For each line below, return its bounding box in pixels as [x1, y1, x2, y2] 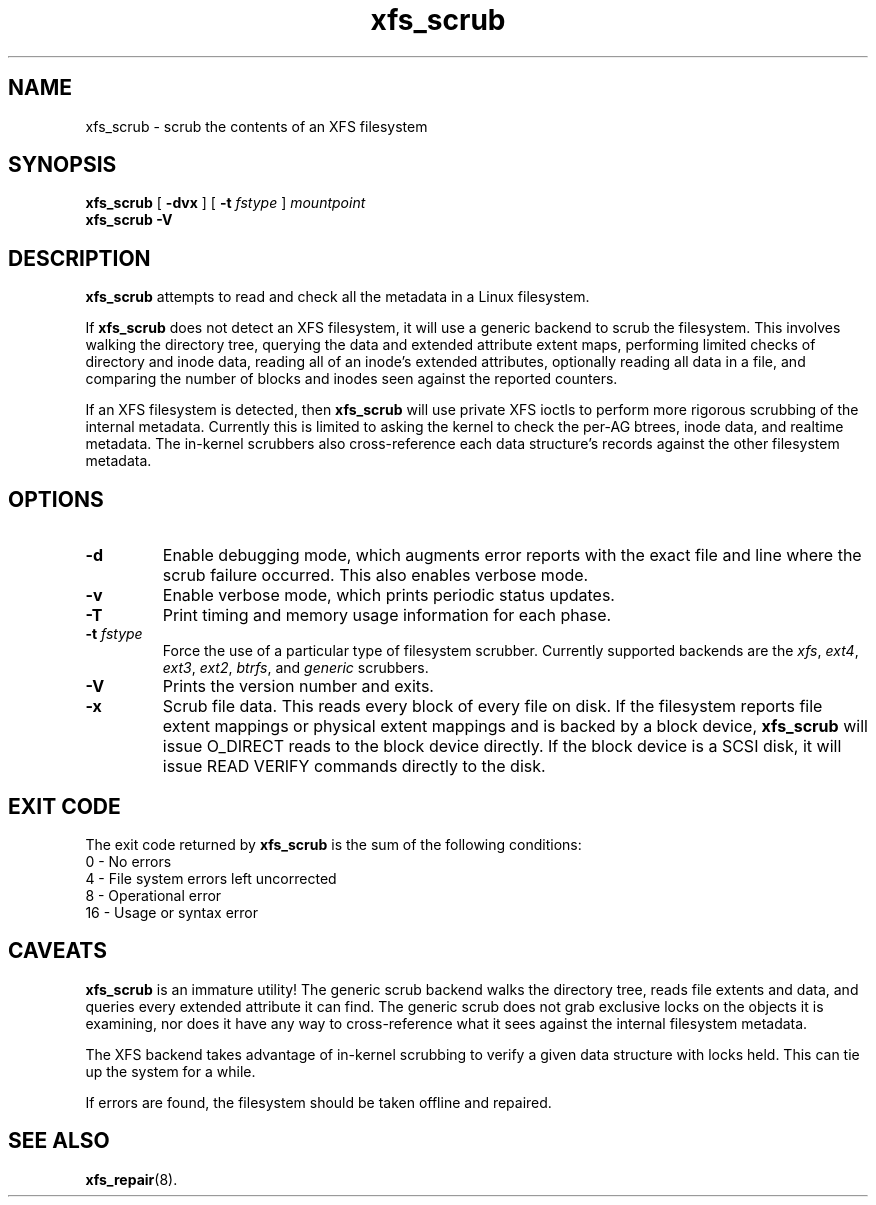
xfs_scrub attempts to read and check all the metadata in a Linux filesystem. [85, 288, 590, 306]
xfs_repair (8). [85, 1170, 178, 1188]
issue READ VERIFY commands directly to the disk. [162, 756, 546, 777]
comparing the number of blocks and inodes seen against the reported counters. [85, 370, 618, 388]
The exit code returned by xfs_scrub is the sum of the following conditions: [85, 835, 582, 853]
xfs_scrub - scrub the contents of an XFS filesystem [85, 117, 428, 135]
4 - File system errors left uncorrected [85, 869, 337, 887]
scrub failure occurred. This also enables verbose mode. [162, 565, 589, 586]
